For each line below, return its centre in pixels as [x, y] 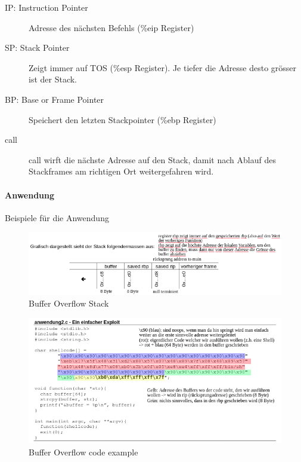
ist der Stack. [53, 79]
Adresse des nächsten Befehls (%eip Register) [111, 27]
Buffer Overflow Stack [69, 303]
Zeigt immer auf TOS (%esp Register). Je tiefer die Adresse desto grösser [163, 67]
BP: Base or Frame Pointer [55, 99]
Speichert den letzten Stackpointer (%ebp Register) [122, 119]
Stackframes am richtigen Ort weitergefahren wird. [121, 171]
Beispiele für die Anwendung [57, 217]
